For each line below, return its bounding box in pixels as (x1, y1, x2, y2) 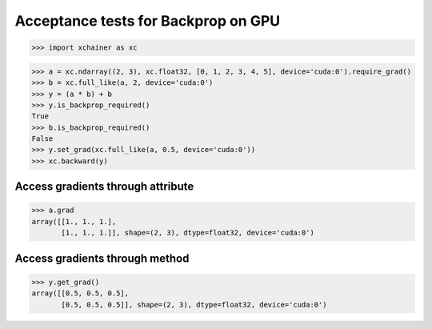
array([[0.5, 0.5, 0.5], (31, 289, 130, 298)
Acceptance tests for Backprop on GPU (14, 12, 281, 30)
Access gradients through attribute (14, 180, 194, 194)
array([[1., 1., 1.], (31, 217, 117, 226)
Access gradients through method (14, 251, 190, 265)
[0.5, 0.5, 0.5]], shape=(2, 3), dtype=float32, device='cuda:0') (61, 300, 327, 309)
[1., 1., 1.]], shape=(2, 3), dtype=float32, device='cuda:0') (61, 228, 315, 238)
